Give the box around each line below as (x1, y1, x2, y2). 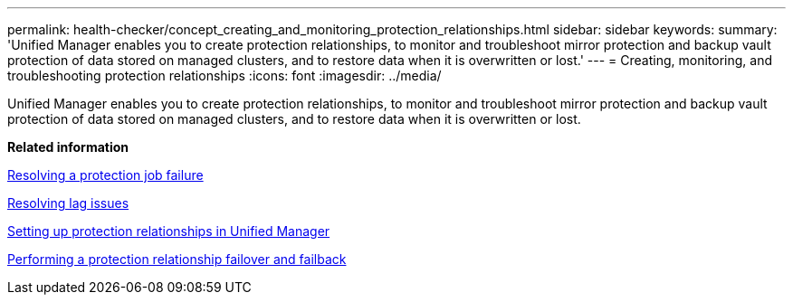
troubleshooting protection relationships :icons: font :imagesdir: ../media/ (7, 68, 442, 83)
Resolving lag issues (7, 195, 129, 211)
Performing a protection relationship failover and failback (7, 251, 347, 267)
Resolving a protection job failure (7, 167, 204, 183)
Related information (7, 139, 129, 155)
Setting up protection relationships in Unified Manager (7, 223, 330, 239)
